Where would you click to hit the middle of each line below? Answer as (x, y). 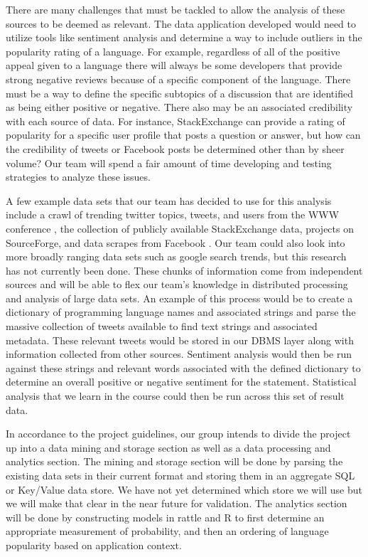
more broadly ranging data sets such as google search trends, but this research (176, 256)
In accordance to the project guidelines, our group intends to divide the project (178, 434)
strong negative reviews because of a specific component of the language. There (178, 79)
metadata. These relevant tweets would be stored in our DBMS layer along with (180, 340)
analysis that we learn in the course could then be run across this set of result (175, 396)
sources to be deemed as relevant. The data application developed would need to (181, 23)
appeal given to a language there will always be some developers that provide (174, 65)
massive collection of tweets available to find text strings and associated (162, 326)
